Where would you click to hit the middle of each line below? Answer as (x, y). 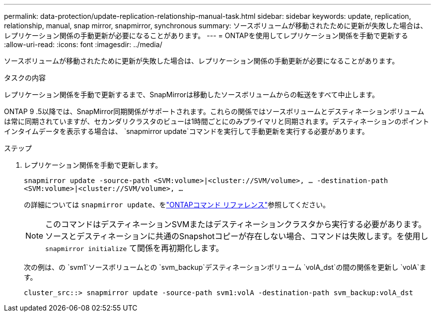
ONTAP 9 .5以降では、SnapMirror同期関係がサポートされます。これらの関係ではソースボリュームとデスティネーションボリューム (214, 111)
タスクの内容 (25, 78)
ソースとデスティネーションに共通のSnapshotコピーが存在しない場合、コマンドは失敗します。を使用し (237, 236)
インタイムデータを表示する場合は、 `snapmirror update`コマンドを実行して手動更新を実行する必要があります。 (186, 131)
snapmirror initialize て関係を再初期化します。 (135, 248)
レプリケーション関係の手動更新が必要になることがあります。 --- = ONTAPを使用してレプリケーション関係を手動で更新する (206, 35)
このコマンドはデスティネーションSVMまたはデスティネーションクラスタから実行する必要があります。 (236, 224)
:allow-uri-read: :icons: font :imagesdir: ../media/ (83, 44)
